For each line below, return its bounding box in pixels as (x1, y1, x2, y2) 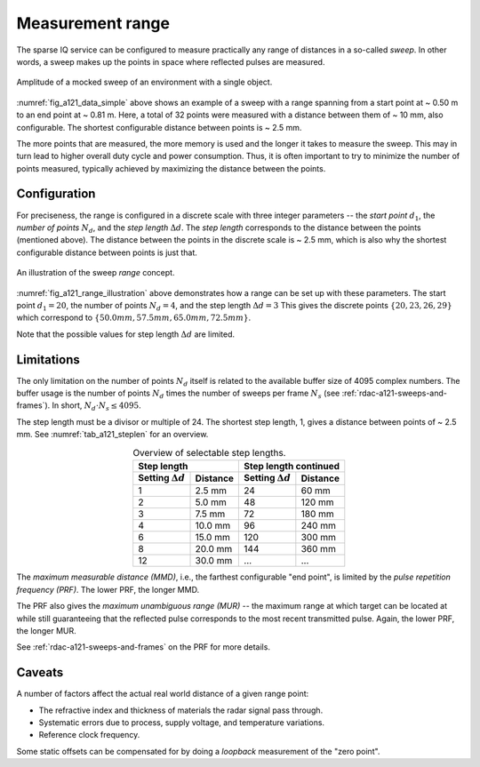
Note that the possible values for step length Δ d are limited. (16, 329, 236, 340)
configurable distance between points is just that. (16, 247, 197, 258)
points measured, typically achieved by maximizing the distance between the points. (16, 163, 326, 173)
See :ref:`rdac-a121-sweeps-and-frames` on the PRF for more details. (16, 642, 271, 652)
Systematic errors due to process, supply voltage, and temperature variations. (38, 716, 324, 728)
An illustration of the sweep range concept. (16, 268, 175, 278)
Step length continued (244, 459, 340, 472)
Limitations (16, 352, 80, 367)
